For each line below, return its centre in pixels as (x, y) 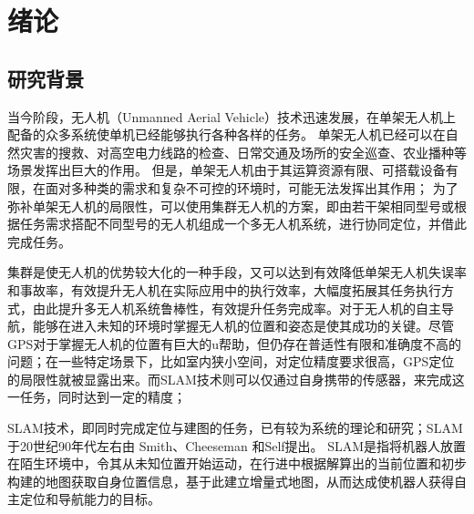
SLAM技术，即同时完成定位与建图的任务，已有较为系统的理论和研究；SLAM (235, 428)
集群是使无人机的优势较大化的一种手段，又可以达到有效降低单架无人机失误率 (237, 272)
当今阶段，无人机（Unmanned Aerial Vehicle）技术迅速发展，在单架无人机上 (232, 116)
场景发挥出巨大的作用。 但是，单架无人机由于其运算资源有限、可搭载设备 (227, 170)
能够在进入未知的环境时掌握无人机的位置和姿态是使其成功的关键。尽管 (243, 326)
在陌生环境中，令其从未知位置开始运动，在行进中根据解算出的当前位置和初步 (237, 463)
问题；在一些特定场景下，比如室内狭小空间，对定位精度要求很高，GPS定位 (231, 361)
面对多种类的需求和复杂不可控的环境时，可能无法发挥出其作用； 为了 (252, 187)
